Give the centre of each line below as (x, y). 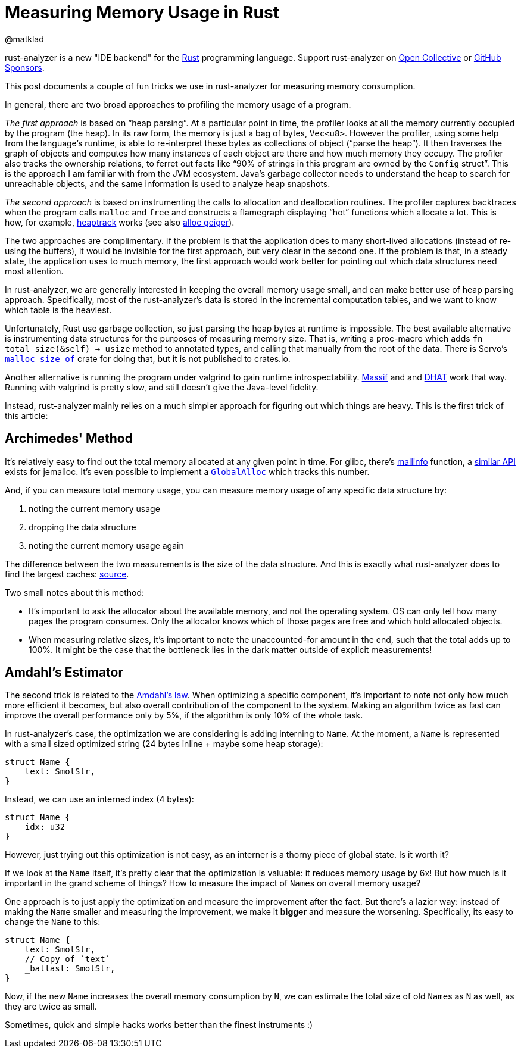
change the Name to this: (53, 922)
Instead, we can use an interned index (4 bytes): (99, 799)
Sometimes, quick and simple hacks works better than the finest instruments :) (159, 1025)
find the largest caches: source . (67, 574)
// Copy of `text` (68, 959)
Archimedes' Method (69, 439)
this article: (26, 415)
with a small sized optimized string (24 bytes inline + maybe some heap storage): (164, 744)
